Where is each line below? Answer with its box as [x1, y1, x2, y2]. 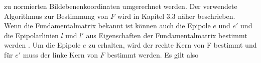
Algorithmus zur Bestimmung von [4, 10, 108, 21]
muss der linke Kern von [23, 49, 98, 60]
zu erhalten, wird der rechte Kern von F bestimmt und [88, 40, 257, 50]
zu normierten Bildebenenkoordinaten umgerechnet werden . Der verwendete [4, 1, 237, 11]
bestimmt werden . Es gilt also [107, 49, 199, 60]
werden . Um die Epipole [4, 40, 81, 50]
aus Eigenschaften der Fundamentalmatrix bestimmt [86, 30, 247, 40]
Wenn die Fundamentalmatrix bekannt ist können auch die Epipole [4, 20, 211, 31]
